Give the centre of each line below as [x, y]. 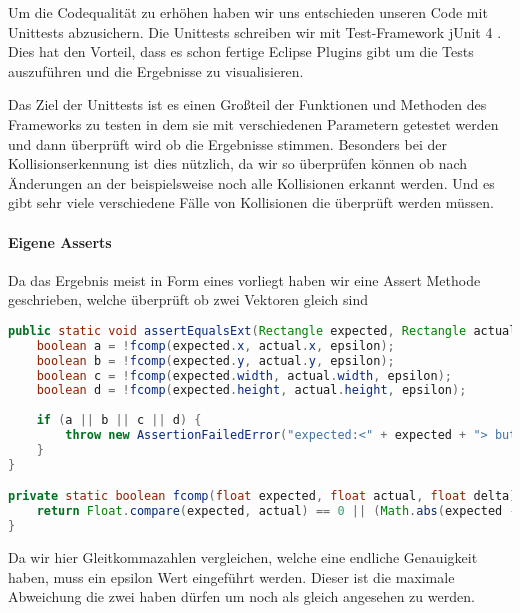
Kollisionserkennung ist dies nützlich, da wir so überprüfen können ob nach [238, 163]
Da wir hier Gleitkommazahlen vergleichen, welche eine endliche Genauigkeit [243, 556]
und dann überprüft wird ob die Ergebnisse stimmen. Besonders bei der [227, 143]
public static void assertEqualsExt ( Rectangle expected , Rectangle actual [262, 330]
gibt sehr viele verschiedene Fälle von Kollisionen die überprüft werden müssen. [251, 202]
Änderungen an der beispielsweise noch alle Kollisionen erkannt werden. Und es [251, 182]
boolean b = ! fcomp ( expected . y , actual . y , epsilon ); [215, 360]
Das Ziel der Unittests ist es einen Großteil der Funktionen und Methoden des [247, 104]
